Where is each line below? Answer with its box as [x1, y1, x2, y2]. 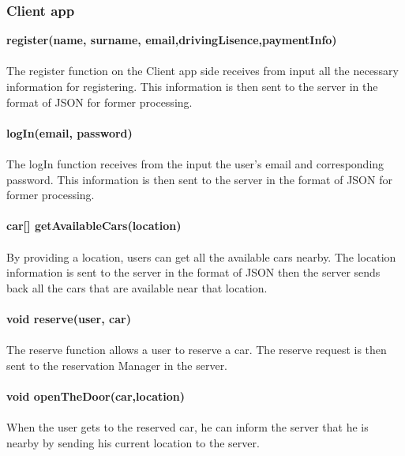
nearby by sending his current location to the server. [6, 434, 260, 450]
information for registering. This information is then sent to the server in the [6, 78, 378, 94]
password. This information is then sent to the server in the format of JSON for [6, 171, 392, 187]
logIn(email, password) [6, 124, 133, 141]
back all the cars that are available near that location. [6, 279, 268, 296]
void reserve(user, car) [6, 310, 131, 326]
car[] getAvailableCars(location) [6, 217, 182, 234]
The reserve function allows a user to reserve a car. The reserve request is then [6, 341, 387, 358]
